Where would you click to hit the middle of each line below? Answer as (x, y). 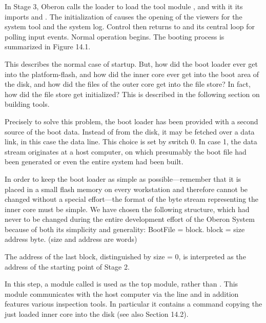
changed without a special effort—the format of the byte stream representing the (132, 199)
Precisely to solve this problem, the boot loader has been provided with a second (131, 121)
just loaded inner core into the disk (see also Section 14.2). (97, 314)
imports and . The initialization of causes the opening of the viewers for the (124, 16)
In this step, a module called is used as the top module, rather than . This (121, 284)
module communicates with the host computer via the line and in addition (122, 293)
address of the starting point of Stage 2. (67, 266)
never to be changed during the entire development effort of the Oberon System (130, 219)
